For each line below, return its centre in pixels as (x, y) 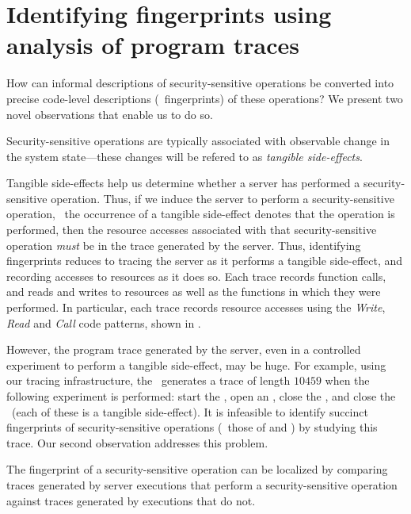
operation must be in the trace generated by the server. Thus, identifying (184, 245)
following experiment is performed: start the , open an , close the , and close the (201, 396)
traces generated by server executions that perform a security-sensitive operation (202, 484)
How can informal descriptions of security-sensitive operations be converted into (200, 83)
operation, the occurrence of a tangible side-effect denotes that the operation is (201, 214)
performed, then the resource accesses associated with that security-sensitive (192, 230)
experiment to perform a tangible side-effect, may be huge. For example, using (196, 364)
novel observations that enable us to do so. (110, 114)
